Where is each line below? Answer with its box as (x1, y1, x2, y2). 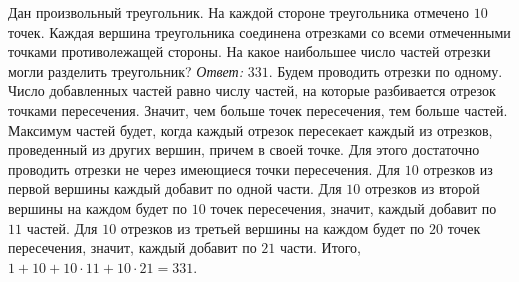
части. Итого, (279, 237, 361, 258)
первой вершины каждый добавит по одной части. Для (8, 178, 342, 199)
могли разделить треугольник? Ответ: (8, 60, 244, 81)
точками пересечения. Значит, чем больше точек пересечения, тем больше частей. (8, 99, 508, 120)
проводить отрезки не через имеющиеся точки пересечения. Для (8, 158, 401, 179)
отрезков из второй (364, 178, 480, 199)
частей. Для (26, 217, 98, 238)
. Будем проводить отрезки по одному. (268, 60, 503, 81)
